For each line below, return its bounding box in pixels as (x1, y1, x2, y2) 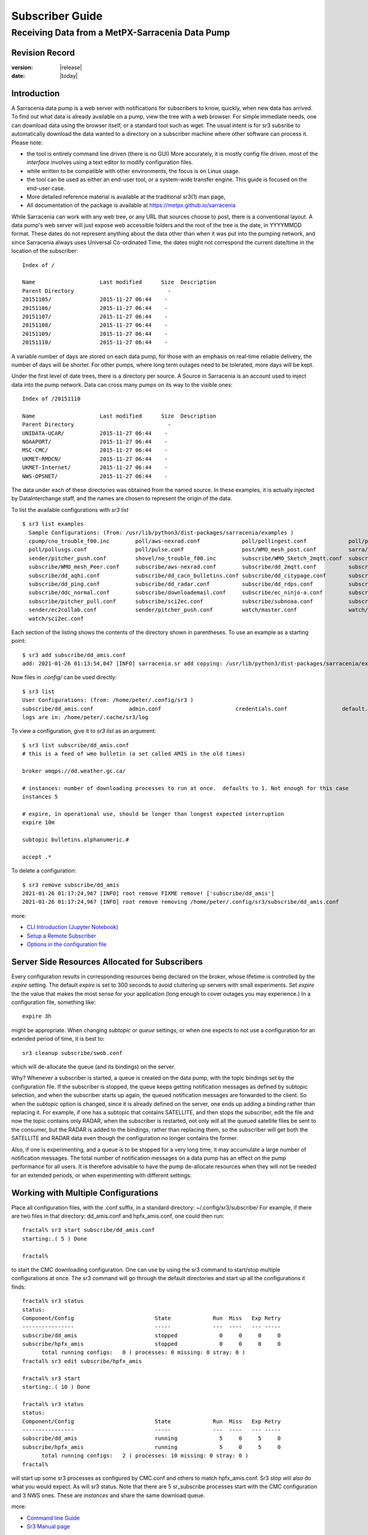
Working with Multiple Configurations (11, 1187, 159, 1198)
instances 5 (22, 793, 58, 801)
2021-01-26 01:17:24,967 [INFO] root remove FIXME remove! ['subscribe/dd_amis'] (22, 890, 275, 897)
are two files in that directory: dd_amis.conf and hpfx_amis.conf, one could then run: (11, 1213, 224, 1220)
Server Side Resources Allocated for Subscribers (11, 957, 203, 967)
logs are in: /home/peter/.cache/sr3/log (22, 714, 148, 721)
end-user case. (26, 184, 66, 192)
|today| (59, 72, 78, 80)
